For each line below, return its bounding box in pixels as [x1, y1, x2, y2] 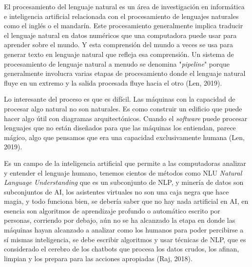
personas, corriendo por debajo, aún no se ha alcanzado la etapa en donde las [4, 215, 235, 225]
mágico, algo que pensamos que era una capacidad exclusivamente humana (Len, [4, 132, 245, 142]
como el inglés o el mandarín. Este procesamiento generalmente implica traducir [4, 20, 243, 31]
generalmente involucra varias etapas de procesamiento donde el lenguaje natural [4, 68, 246, 78]
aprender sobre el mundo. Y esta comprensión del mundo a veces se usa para [4, 39, 233, 50]
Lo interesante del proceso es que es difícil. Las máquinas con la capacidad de [4, 94, 235, 104]
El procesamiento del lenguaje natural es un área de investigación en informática [4, 1, 245, 11]
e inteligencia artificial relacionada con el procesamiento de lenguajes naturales [4, 11, 239, 21]
